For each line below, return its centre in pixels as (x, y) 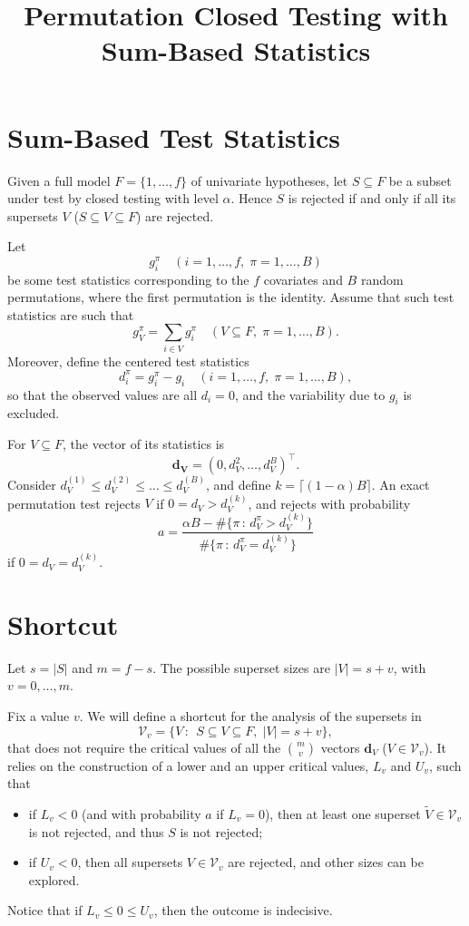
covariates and (303, 279)
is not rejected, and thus (96, 831)
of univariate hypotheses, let (269, 180)
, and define (238, 484)
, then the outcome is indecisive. (243, 910)
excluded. (34, 413)
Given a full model (59, 180)
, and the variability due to (310, 394)
